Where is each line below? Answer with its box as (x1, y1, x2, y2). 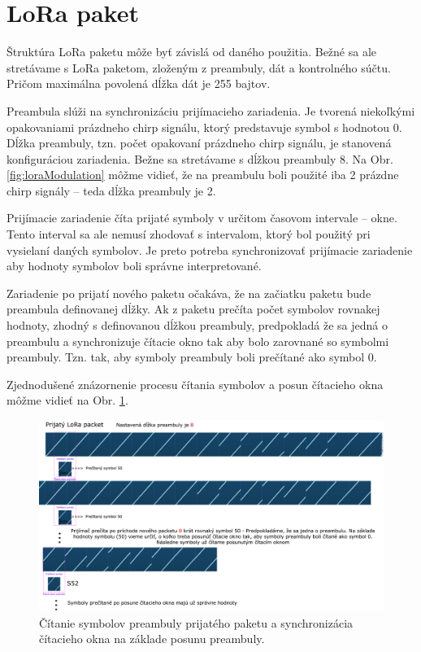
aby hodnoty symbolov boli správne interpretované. (7, 257, 262, 274)
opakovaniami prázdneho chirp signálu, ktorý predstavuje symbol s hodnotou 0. (7, 118, 402, 135)
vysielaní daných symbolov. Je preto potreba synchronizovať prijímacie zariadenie (7, 241, 413, 258)
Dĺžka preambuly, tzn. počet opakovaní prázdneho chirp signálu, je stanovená (7, 134, 392, 151)
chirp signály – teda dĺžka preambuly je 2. (7, 182, 216, 199)
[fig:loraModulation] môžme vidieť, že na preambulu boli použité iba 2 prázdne (7, 166, 399, 183)
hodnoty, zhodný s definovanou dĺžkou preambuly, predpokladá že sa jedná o (7, 317, 388, 334)
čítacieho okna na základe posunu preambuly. (39, 630, 265, 647)
